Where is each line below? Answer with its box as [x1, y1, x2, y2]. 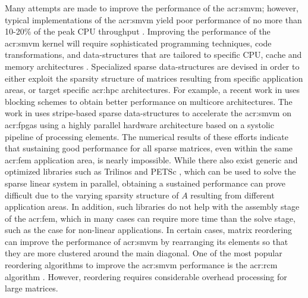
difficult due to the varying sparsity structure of [5, 188, 179, 201]
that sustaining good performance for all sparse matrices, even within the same [5, 142, 293, 154]
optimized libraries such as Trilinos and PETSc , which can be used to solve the [5, 165, 296, 178]
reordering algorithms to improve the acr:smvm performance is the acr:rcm [5, 259, 278, 271]
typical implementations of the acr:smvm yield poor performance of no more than [5, 13, 302, 26]
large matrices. [5, 282, 58, 294]
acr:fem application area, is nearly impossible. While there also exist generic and [5, 153, 298, 166]
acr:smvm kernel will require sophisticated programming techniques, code [5, 36, 272, 49]
